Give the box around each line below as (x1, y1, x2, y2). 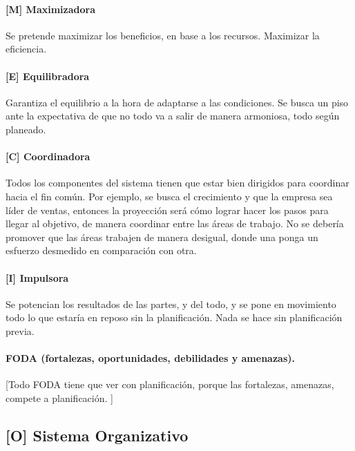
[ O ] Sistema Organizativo (6, 424, 189, 445)
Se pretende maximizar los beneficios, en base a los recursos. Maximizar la (6, 28, 320, 42)
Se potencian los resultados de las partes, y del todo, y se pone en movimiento (6, 296, 336, 311)
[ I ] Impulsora (6, 270, 69, 285)
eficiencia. (6, 41, 47, 56)
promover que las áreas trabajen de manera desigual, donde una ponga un (6, 229, 318, 244)
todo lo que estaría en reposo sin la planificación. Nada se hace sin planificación (6, 310, 343, 325)
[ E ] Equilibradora (6, 68, 90, 83)
